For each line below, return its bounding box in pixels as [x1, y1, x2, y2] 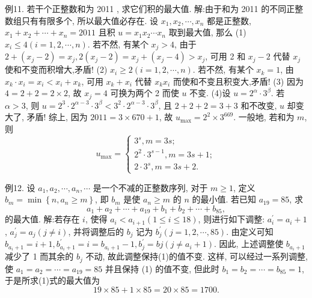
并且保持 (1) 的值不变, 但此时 [105, 262, 219, 275]
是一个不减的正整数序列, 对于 [93, 181, 208, 193]
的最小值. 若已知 [192, 193, 257, 205]
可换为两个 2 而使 [110, 87, 179, 99]
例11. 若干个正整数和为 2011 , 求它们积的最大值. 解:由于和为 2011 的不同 [5, 2, 287, 14]
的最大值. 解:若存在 [5, 213, 80, 225]
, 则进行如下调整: [198, 213, 265, 225]
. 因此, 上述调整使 [214, 237, 284, 250]
